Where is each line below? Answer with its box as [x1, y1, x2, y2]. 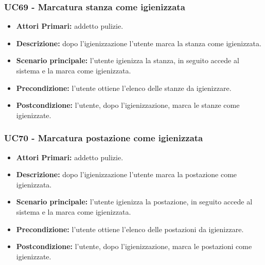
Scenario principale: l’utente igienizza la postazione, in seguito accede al [16, 196, 253, 207]
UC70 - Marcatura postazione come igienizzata [4, 131, 203, 144]
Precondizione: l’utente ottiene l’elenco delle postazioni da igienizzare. [16, 223, 244, 234]
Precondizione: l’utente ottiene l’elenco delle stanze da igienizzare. [16, 82, 232, 93]
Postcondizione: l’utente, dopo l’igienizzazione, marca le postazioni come [16, 241, 252, 252]
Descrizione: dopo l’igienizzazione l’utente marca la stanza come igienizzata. [16, 37, 261, 48]
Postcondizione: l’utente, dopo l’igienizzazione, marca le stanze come [16, 100, 240, 110]
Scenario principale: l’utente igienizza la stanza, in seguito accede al [16, 55, 239, 66]
